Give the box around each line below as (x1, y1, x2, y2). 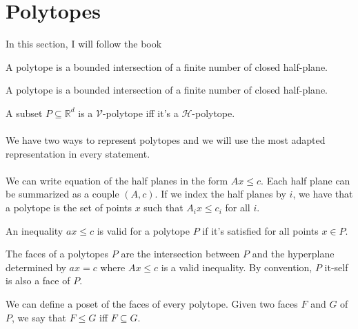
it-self (324, 259, 348, 274)
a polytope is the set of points (6, 200, 132, 215)
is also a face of (6, 273, 70, 288)
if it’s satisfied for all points (202, 223, 319, 237)
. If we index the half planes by (155, 187, 286, 201)
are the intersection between (121, 246, 240, 261)
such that (143, 200, 183, 215)
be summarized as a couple (6, 187, 119, 201)
